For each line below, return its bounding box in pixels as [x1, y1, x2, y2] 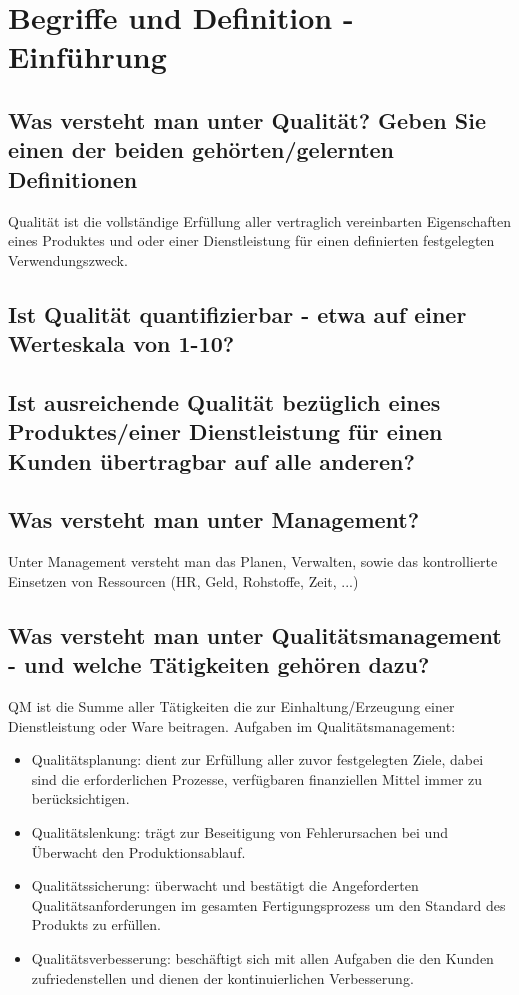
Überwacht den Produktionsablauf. [31, 841, 246, 862]
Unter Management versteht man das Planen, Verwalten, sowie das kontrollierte [8, 551, 498, 572]
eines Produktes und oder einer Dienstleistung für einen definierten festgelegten [8, 230, 495, 251]
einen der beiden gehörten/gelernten [8, 134, 395, 165]
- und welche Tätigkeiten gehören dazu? [8, 649, 430, 680]
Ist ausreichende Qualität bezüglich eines [8, 386, 441, 417]
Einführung [8, 36, 167, 77]
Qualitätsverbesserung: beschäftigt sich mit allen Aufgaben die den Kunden [31, 947, 494, 968]
